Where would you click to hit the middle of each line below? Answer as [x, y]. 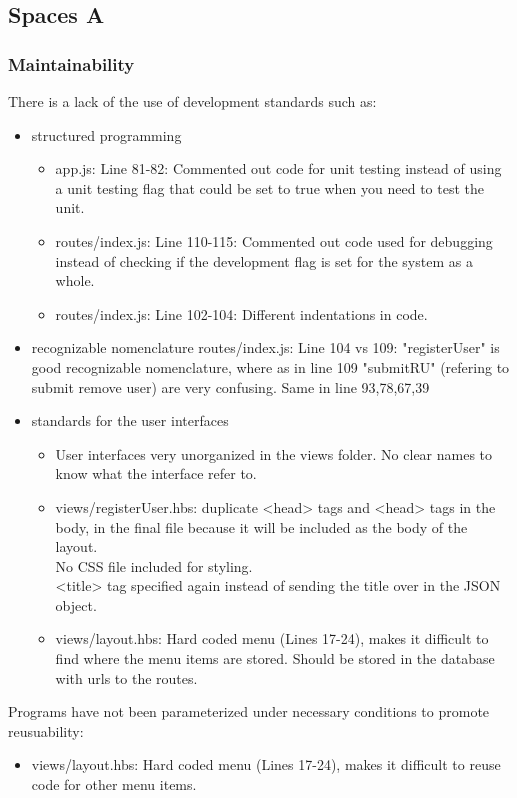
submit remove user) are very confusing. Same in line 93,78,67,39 [230, 386]
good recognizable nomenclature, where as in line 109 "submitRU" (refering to [270, 366]
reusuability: [46, 730]
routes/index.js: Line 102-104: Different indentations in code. [241, 313]
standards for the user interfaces [130, 420]
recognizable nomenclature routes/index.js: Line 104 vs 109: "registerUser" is [265, 347]
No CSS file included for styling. [154, 565]
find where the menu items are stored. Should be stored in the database [275, 658]
